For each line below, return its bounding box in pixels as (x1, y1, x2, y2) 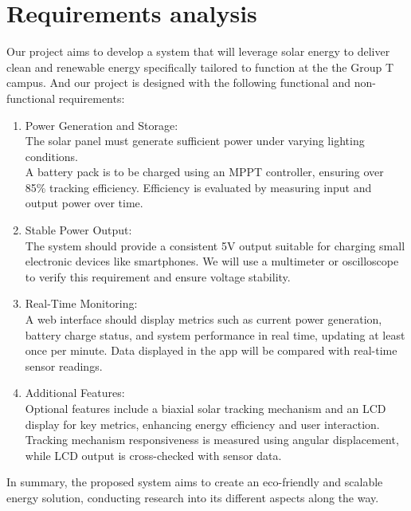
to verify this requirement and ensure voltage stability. (25, 268, 291, 285)
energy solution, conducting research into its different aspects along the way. (6, 489, 379, 505)
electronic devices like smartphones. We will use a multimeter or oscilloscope (25, 253, 399, 269)
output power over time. (25, 195, 143, 211)
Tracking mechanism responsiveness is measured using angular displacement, (25, 431, 399, 448)
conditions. (25, 147, 79, 164)
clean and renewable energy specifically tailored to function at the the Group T (6, 58, 394, 75)
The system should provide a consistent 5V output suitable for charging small (25, 237, 405, 254)
